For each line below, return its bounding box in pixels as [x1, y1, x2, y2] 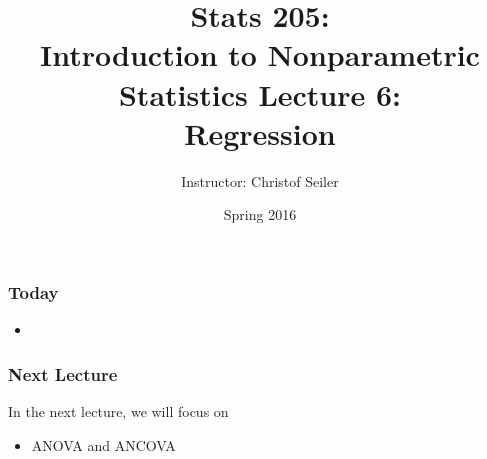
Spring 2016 [223, 204, 297, 225]
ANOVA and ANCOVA [31, 434, 176, 455]
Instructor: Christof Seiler [181, 170, 339, 191]
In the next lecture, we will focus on [8, 400, 229, 421]
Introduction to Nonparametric [40, 34, 480, 75]
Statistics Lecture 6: [118, 73, 402, 114]
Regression [184, 112, 336, 153]
